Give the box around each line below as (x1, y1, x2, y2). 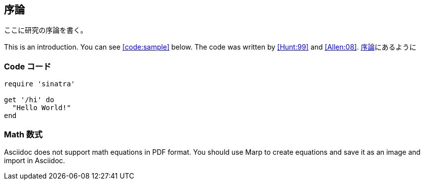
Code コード (4, 61, 52, 71)
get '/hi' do (4, 96, 55, 104)
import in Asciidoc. (4, 156, 65, 165)
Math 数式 (4, 129, 43, 139)
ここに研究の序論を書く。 (4, 26, 87, 35)
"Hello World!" (12, 104, 71, 112)
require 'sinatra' (4, 80, 75, 88)
